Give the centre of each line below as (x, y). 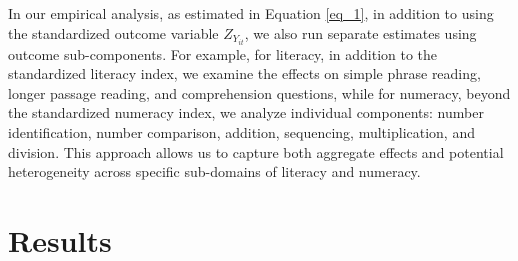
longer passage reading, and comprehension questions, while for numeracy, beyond (259, 92)
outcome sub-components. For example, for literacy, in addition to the (223, 53)
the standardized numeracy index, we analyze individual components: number (246, 112)
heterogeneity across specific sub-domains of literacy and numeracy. (214, 171)
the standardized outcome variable (113, 32)
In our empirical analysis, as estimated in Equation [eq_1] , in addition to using (251, 13)
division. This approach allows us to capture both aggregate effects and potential (256, 151)
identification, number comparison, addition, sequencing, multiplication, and (241, 132)
